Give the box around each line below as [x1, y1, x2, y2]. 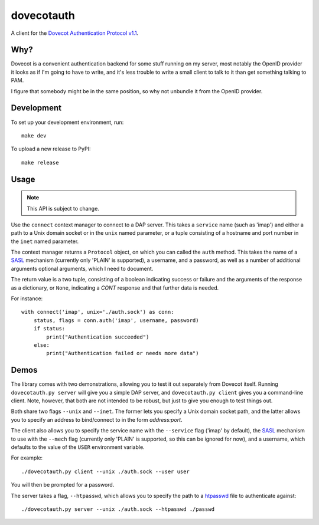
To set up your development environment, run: [11, 119, 124, 126]
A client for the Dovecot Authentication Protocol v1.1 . [11, 29, 139, 37]
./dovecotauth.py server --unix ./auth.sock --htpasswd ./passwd [21, 506, 215, 513]
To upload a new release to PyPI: [11, 145, 91, 153]
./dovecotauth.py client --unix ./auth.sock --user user [21, 468, 190, 475]
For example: [11, 454, 43, 461]
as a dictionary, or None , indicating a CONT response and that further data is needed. [11, 284, 219, 291]
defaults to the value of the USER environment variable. [11, 444, 145, 451]
